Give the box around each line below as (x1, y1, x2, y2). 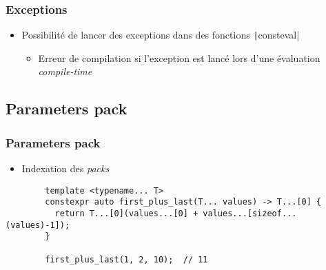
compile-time (38, 64, 92, 79)
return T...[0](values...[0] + (54, 208, 198, 218)
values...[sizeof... (203, 208, 297, 218)
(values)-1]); (6, 220, 70, 230)
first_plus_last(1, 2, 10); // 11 (45, 254, 208, 264)
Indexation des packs (21, 161, 110, 176)
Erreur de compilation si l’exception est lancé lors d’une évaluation (38, 50, 320, 65)
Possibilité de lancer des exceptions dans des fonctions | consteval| (21, 28, 300, 42)
